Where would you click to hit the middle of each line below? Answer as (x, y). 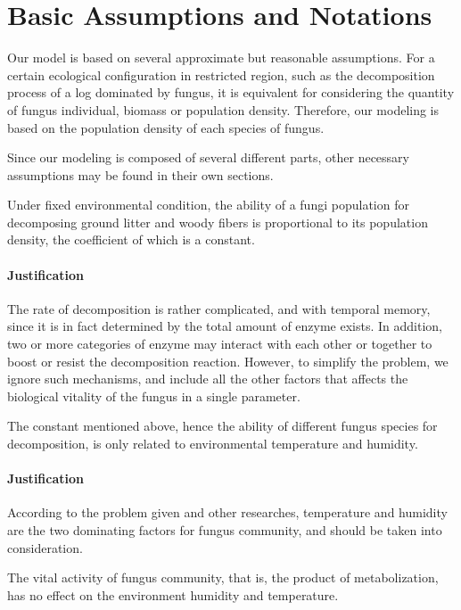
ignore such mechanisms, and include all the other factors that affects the (208, 379)
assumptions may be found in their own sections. (140, 174)
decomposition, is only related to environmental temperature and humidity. (213, 444)
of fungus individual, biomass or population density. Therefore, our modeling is (223, 109)
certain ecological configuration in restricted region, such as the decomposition (221, 74)
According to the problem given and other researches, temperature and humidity (227, 512)
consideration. (45, 547)
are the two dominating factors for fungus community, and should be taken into (225, 530)
